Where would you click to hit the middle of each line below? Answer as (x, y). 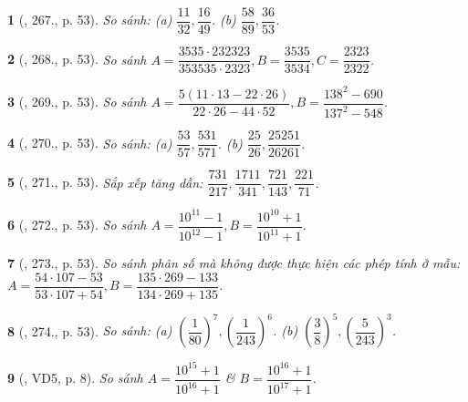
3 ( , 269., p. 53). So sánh (77, 102)
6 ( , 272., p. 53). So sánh (77, 225)
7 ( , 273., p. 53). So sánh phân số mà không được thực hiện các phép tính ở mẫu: (234, 263)
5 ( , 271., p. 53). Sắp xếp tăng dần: (105, 182)
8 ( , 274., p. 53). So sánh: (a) (90, 330)
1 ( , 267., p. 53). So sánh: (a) (90, 20)
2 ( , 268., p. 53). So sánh (77, 59)
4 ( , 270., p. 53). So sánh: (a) (90, 143)
